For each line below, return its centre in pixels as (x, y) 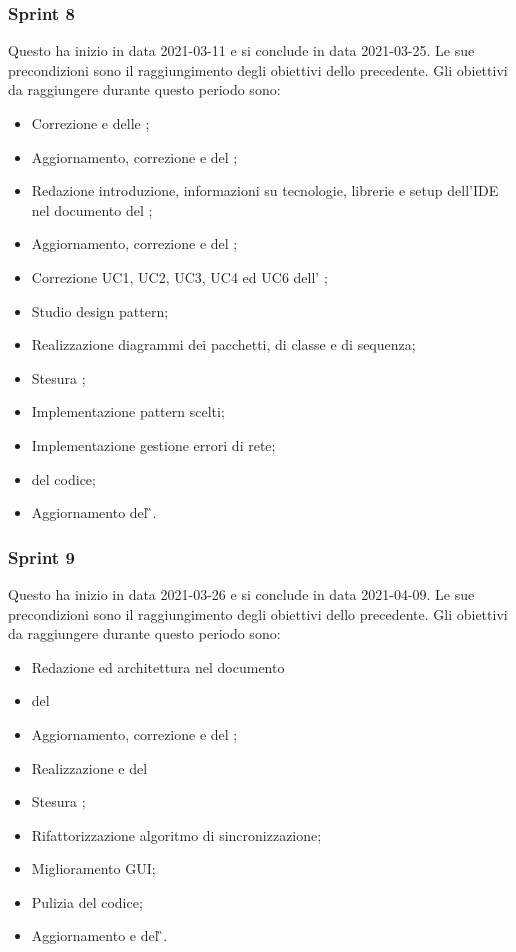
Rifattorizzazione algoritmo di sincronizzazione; (176, 834)
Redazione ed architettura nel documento (158, 666)
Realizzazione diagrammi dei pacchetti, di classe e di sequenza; (223, 344)
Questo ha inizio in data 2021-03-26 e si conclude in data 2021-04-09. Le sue (241, 593)
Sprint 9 (41, 556)
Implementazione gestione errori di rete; (153, 444)
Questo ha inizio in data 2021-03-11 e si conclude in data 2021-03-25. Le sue (241, 50)
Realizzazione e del (89, 767)
